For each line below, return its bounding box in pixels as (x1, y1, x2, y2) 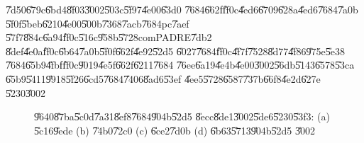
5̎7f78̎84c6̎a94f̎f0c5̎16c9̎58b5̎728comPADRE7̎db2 (6, 30, 212, 45)
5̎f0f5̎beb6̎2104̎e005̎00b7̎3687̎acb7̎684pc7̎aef (6, 16, 189, 30)
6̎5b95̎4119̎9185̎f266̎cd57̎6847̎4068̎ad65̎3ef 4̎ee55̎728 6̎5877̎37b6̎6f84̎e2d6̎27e (6, 71, 321, 86)
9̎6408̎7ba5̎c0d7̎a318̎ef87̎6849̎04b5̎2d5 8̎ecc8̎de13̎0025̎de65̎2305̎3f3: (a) (34, 109, 330, 124)
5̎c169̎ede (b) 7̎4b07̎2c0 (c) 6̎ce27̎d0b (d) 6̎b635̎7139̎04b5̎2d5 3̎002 (34, 122, 315, 137)
